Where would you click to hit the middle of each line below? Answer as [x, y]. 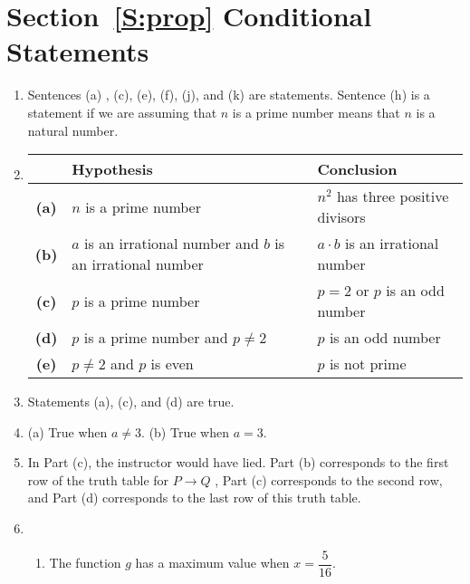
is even [172, 364]
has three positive [393, 196]
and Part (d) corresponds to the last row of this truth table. [194, 498]
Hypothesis [112, 169]
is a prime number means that [316, 112]
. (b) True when [185, 431]
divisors [341, 217]
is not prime [368, 364]
